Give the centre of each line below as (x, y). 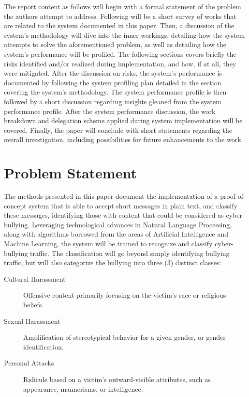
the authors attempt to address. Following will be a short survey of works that (120, 16)
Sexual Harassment (32, 321)
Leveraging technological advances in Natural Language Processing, (132, 224)
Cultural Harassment (35, 278)
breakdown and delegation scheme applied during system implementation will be (123, 120)
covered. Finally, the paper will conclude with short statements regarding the (118, 130)
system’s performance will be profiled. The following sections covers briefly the (120, 54)
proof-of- (233, 196)
